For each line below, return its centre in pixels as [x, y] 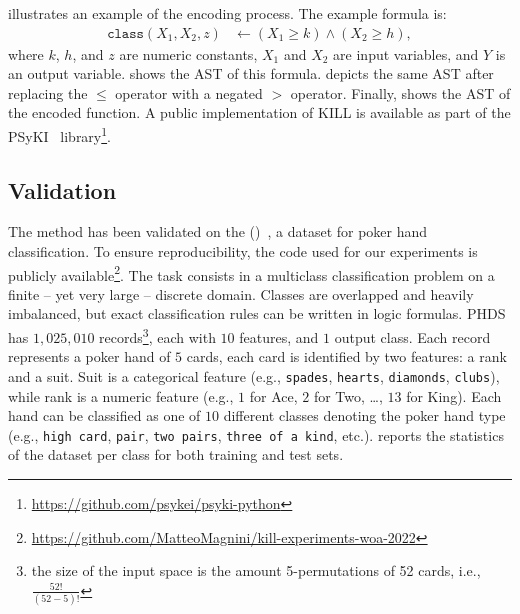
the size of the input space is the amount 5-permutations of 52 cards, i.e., [256, 570]
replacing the [48, 92]
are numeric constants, [188, 53]
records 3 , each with [157, 335]
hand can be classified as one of [104, 415]
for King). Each [454, 395]
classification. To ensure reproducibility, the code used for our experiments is [243, 251]
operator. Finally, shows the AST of [400, 92]
